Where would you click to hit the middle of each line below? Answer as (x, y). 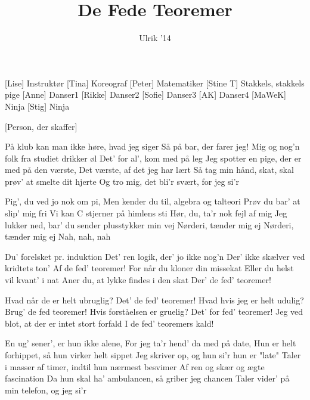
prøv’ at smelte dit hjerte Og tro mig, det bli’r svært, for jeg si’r (122, 181)
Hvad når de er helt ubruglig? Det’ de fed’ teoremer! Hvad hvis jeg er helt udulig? (154, 300)
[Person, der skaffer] (41, 126)
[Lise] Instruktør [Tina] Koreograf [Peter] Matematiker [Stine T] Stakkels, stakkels (155, 83)
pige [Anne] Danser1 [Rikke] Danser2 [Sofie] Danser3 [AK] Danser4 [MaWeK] (146, 94)
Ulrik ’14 (155, 38)
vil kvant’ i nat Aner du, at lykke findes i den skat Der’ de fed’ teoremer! (138, 280)
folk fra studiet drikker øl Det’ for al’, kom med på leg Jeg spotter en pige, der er (153, 158)
